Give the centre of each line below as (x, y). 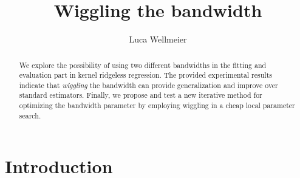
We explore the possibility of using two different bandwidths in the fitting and (143, 65)
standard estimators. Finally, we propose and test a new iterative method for (141, 95)
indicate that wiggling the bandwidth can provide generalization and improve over (148, 85)
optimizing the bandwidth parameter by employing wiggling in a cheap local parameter (157, 105)
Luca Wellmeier (158, 39)
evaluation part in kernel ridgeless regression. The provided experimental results (145, 75)
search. (30, 115)
